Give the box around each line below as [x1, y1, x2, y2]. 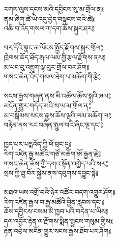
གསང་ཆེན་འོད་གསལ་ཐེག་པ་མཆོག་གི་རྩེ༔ [4, 71, 101, 82]
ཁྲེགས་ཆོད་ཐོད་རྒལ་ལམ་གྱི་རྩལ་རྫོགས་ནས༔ [4, 52, 106, 62]
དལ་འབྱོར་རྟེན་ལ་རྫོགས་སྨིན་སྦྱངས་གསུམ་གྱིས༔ [4, 216, 113, 226]
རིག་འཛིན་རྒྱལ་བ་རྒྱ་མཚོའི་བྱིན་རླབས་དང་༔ [4, 196, 104, 207]
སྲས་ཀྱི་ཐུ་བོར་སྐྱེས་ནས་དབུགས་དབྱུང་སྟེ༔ [4, 168, 98, 178]
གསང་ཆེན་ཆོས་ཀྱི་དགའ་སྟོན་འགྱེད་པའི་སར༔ [4, 158, 109, 168]
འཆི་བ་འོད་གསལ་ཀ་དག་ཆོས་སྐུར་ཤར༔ [4, 23, 95, 33]
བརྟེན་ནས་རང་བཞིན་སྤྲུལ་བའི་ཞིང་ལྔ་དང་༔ [4, 120, 103, 130]
